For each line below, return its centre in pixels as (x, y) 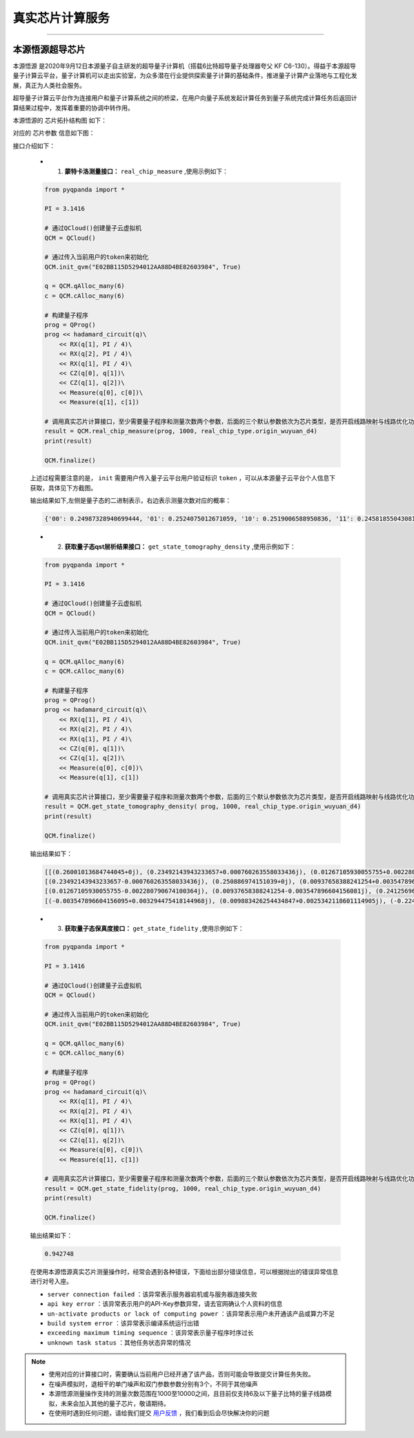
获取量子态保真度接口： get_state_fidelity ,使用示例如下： (154, 929)
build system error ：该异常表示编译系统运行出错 (123, 1323)
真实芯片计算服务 (61, 18)
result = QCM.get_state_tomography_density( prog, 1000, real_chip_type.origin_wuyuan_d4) (203, 806)
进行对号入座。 (51, 1281)
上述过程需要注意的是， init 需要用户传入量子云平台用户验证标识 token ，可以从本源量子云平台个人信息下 (183, 478)
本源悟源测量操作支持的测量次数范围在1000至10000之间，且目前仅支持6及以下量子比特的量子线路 (187, 1394)
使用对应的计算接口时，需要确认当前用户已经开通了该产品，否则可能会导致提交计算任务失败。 (181, 1374)
